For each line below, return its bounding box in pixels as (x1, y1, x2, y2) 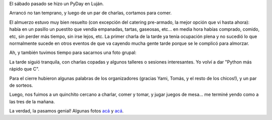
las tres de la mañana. (9, 98, 55, 104)
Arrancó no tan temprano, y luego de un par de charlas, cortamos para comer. (9, 10, 172, 16)
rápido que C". (9, 66, 40, 72)
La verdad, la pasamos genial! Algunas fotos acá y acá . (9, 108, 124, 114)
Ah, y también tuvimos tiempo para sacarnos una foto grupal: (9, 49, 137, 55)
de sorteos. (9, 82, 33, 88)
